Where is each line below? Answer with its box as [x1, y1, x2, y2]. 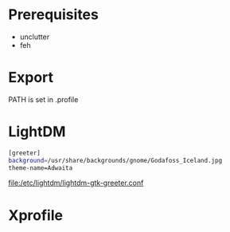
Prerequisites [8, 6, 99, 24]
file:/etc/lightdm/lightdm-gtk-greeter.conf [8, 178, 144, 188]
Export [8, 69, 54, 87]
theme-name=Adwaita [8, 163, 73, 172]
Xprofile [8, 206, 64, 224]
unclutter [19, 32, 50, 41]
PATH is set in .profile [8, 94, 79, 104]
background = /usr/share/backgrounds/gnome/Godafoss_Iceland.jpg [8, 156, 223, 164]
